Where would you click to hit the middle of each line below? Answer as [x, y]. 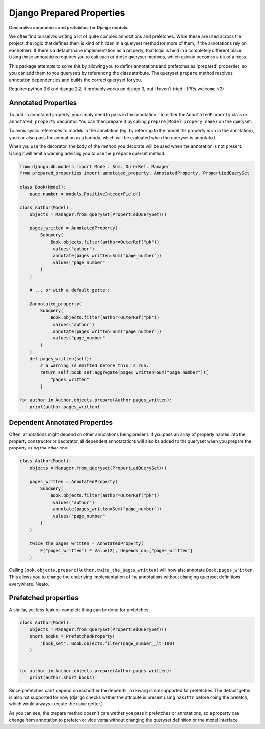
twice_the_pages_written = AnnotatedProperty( [87, 544]
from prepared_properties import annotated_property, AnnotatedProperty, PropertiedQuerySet [134, 173]
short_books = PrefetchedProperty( [72, 636]
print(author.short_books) [62, 677]
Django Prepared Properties [67, 13]
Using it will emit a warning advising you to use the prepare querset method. [87, 153]
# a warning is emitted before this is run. [94, 365]
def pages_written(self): [61, 359]
